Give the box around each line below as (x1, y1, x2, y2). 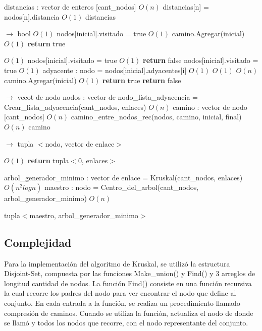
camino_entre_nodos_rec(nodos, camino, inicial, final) (71, 111, 242, 122)
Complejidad (4, 234, 72, 250)
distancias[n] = (163, 2, 209, 12)
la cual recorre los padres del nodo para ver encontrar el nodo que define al (4, 288, 236, 298)
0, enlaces (78, 155, 108, 166)
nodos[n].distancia (4, 11, 60, 22)
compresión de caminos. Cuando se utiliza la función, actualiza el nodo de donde (4, 307, 253, 318)
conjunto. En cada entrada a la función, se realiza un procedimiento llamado (4, 298, 240, 308)
